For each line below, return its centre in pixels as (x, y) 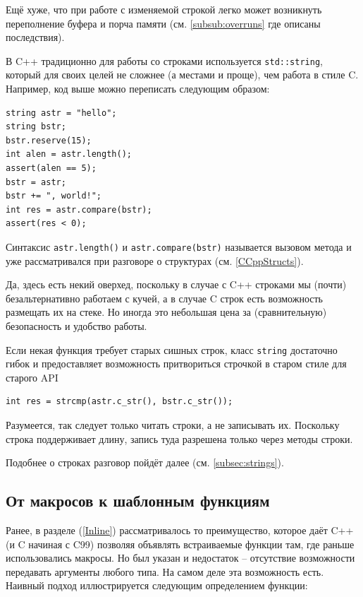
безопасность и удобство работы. (76, 326)
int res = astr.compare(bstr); (79, 209)
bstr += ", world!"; (54, 196)
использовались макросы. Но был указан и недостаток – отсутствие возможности (180, 558)
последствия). (35, 37)
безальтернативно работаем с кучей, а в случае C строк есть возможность (164, 298)
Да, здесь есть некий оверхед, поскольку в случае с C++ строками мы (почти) (176, 284)
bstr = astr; (36, 182)
